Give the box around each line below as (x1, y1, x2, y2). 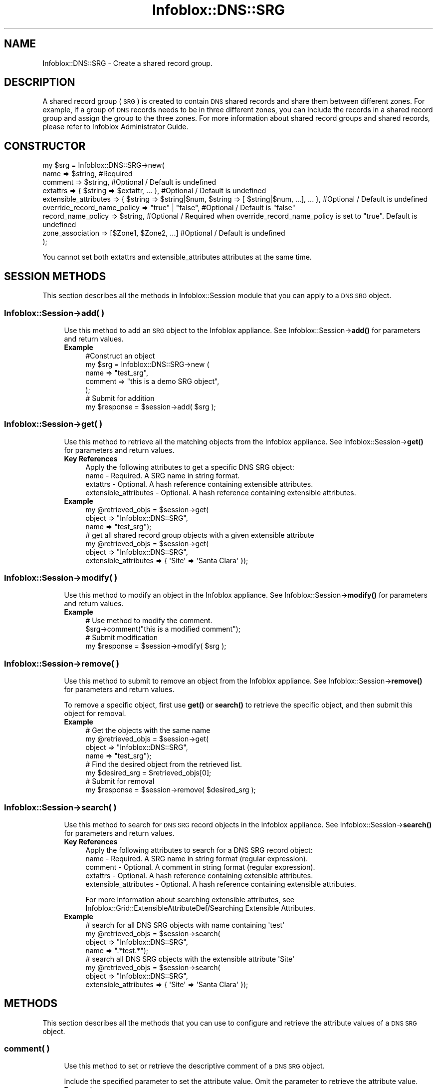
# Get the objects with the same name (85, 726, 211, 735)
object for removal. (64, 709, 126, 718)
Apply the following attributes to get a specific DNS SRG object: (85, 462, 294, 471)
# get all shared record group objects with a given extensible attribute (85, 530, 314, 539)
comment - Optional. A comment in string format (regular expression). (85, 862, 315, 871)
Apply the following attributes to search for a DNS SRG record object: (85, 845, 313, 854)
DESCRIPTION (4, 76, 75, 89)
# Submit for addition (85, 393, 155, 402)
